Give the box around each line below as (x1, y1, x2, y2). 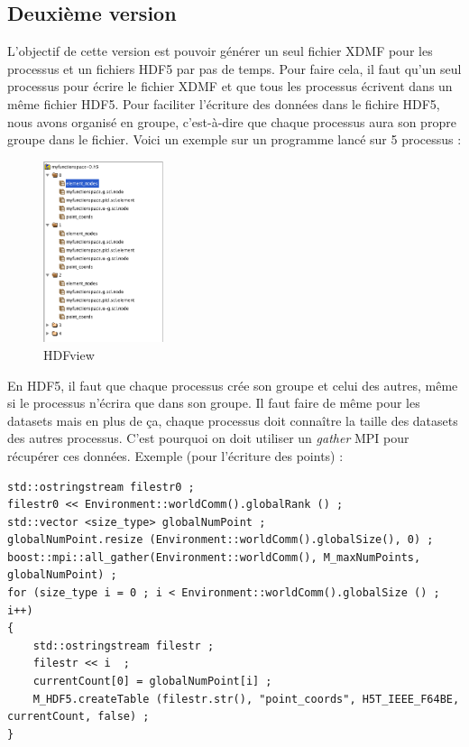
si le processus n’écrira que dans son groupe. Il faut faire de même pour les (7, 393, 420, 412)
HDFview (43, 345, 95, 364)
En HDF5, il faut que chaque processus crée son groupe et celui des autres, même (7, 375, 458, 394)
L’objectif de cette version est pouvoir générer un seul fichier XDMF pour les (7, 41, 433, 60)
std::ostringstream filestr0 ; (7, 480, 195, 493)
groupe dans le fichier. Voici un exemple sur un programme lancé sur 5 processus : (7, 130, 462, 149)
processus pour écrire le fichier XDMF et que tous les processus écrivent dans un (7, 77, 453, 96)
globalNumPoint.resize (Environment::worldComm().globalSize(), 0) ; (7, 533, 434, 547)
